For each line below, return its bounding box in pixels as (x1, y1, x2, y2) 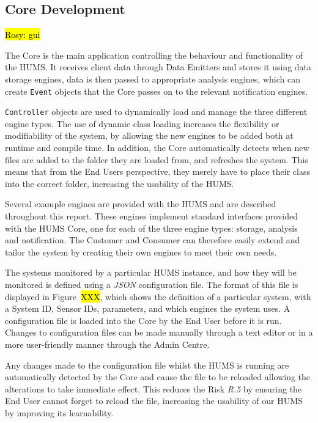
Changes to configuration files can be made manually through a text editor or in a (5, 326, 313, 339)
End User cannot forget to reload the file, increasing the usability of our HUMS (5, 394, 303, 407)
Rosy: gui (5, 28, 40, 41)
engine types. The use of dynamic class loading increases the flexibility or (5, 117, 279, 130)
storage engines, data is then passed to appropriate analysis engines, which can (5, 72, 300, 85)
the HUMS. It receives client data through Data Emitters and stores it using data (5, 61, 312, 73)
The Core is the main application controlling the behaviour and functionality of (5, 48, 303, 61)
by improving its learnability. (5, 406, 114, 419)
